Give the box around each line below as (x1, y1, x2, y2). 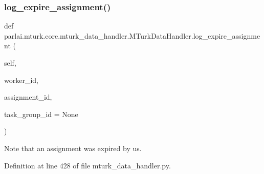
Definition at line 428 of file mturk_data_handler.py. (4, 160, 171, 170)
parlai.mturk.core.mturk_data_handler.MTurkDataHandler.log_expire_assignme (4, 30, 260, 41)
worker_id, (4, 74, 38, 85)
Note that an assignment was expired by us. (4, 142, 142, 153)
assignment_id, (4, 92, 52, 102)
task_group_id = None (4, 108, 78, 119)
